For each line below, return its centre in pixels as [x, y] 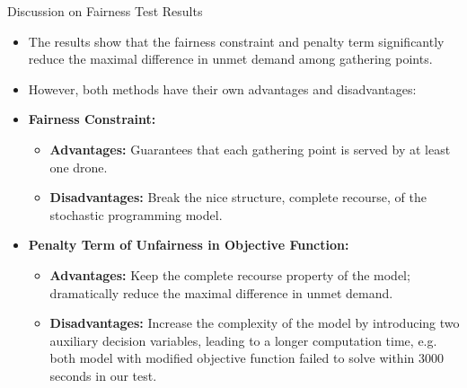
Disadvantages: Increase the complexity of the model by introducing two [255, 323]
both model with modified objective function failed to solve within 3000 [247, 358]
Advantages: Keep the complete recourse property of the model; [230, 274]
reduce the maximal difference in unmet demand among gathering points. [230, 59]
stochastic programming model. [136, 214]
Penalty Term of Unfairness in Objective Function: [189, 245]
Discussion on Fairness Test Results [105, 11]
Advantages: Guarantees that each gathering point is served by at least [250, 149]
